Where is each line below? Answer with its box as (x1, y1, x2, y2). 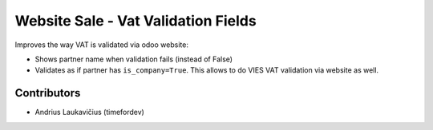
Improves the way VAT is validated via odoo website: (14, 40, 188, 49)
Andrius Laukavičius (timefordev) (34, 108, 144, 117)
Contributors (14, 86, 81, 100)
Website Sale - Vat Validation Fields (14, 12, 257, 30)
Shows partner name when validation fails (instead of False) (34, 54, 233, 64)
